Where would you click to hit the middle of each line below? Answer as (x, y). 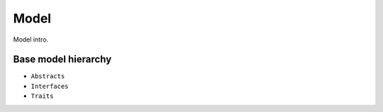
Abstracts (48, 76)
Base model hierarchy (62, 60)
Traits (42, 96)
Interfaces (50, 86)
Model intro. (31, 39)
